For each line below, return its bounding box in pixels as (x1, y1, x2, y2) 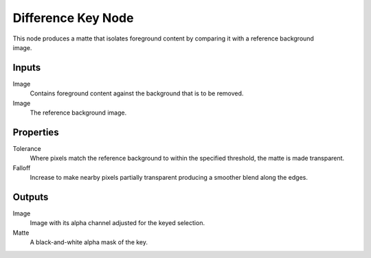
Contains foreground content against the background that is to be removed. (30, 89, 244, 97)
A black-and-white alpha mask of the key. (30, 238, 148, 246)
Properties (12, 126, 59, 138)
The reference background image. (30, 108, 127, 117)
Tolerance (12, 144, 41, 152)
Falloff (12, 163, 31, 172)
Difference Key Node (12, 10, 134, 25)
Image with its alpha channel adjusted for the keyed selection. (30, 219, 205, 227)
